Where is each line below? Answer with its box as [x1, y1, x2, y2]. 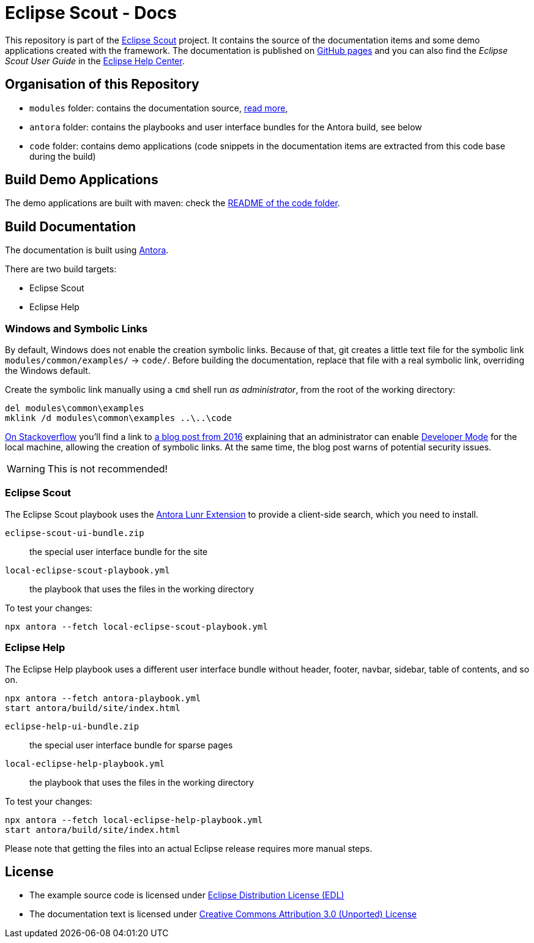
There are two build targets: [5, 264, 117, 275]
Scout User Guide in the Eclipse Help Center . [5, 55, 185, 66]
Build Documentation [5, 218, 136, 234]
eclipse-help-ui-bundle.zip [5, 721, 139, 731]
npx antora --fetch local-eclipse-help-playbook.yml [5, 814, 263, 825]
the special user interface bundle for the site [29, 546, 208, 557]
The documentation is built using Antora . [5, 245, 169, 256]
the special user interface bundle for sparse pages [29, 739, 233, 750]
